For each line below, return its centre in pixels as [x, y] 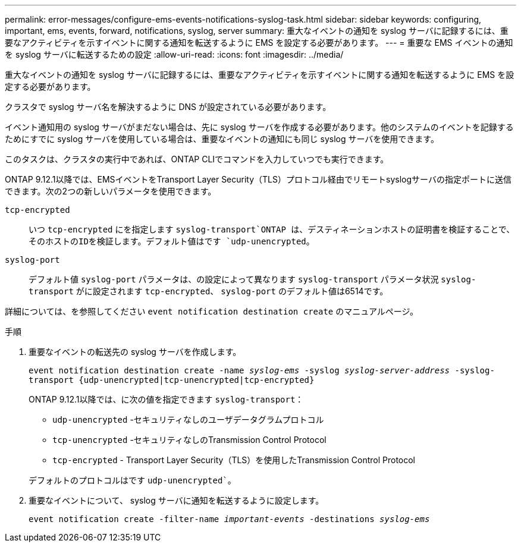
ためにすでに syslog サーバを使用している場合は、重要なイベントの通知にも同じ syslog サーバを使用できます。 [222, 139]
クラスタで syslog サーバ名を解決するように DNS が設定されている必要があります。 [168, 107]
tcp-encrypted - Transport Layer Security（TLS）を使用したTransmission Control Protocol [234, 460]
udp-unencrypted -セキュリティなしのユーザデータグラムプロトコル [188, 419]
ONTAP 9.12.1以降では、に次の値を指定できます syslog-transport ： [166, 399]
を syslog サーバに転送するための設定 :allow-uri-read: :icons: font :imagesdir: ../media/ [174, 54]
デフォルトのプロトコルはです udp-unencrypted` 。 [132, 480]
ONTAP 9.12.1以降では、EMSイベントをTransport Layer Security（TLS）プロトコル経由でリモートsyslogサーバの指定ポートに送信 [258, 179]
